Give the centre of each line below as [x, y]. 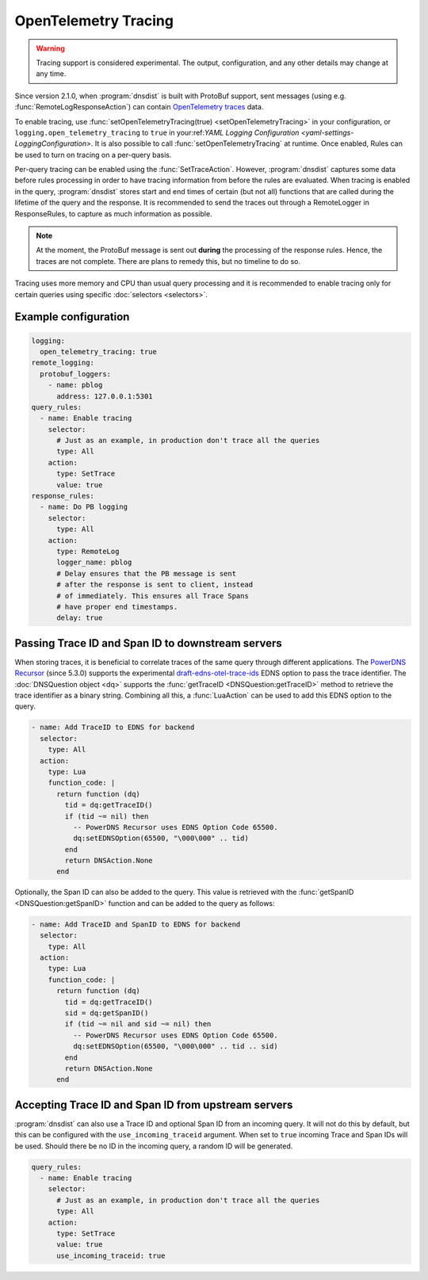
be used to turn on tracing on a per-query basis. [93, 155]
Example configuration [72, 317]
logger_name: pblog [94, 562]
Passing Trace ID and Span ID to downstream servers [148, 643]
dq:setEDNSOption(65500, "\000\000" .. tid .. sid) [175, 1047]
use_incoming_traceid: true [111, 1255]
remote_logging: [63, 363]
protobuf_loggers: [75, 374]
